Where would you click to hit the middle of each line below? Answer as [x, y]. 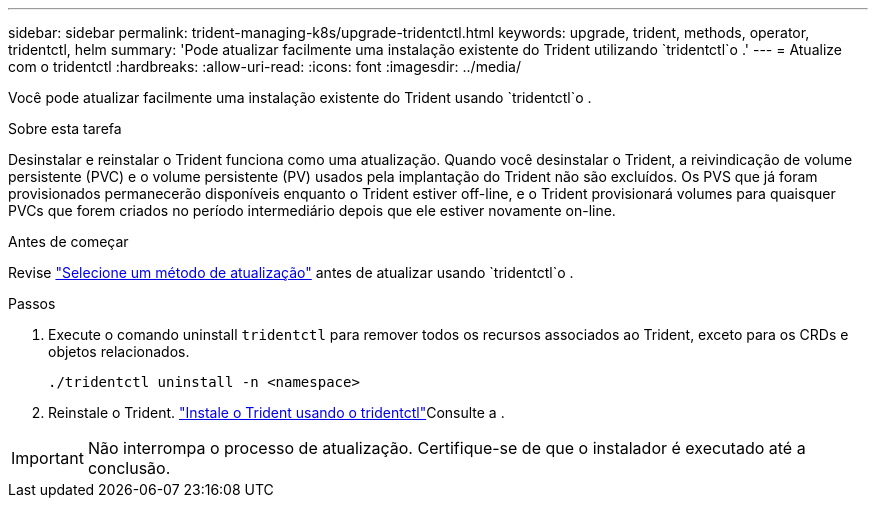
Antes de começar [68, 241]
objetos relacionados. [119, 351]
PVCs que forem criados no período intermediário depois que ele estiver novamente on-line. [312, 210]
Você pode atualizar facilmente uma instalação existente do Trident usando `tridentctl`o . [300, 97]
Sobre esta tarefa [65, 128]
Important [47, 458]
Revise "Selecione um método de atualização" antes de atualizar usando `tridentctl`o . [291, 272]
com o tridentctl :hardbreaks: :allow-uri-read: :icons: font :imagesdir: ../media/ [264, 66]
